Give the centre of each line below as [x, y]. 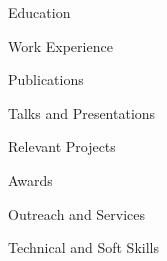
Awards [30, 179]
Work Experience [60, 45]
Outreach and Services [77, 213]
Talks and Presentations [82, 112]
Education [39, 12]
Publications [46, 79]
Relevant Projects [62, 146]
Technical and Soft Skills [83, 247]
